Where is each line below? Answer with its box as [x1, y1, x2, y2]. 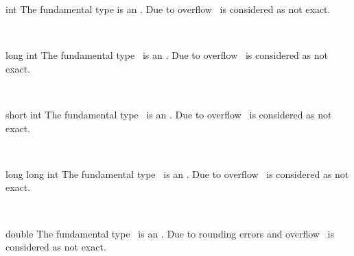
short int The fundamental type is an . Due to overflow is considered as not [5, 107, 332, 121]
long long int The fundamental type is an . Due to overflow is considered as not [5, 166, 349, 181]
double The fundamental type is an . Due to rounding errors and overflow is [5, 226, 334, 240]
